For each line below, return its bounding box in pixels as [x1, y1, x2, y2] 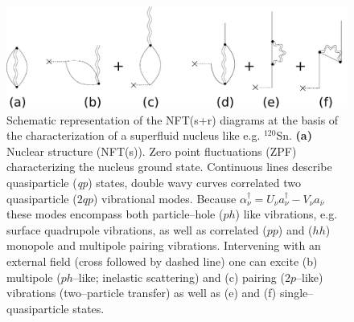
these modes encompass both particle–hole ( [6, 206, 224, 222]
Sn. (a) [276, 127, 312, 144]
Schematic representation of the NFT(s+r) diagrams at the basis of [6, 111, 339, 128]
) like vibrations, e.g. [235, 206, 338, 222]
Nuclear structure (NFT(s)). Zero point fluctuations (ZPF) [6, 142, 297, 159]
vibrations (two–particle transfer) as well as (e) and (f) [6, 284, 277, 301]
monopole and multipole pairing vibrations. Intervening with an [6, 237, 321, 254]
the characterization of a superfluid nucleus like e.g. [6, 127, 261, 144]
